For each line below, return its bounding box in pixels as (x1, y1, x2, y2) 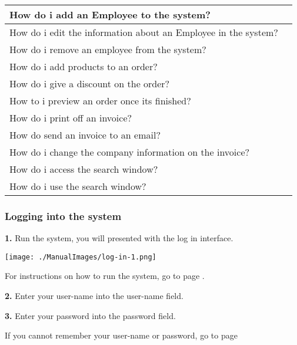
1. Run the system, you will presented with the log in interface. (5, 232, 233, 244)
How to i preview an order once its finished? (9, 94, 191, 107)
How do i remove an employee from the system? (9, 42, 206, 56)
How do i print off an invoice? (9, 111, 132, 124)
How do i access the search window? (9, 162, 158, 176)
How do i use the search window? (9, 179, 146, 193)
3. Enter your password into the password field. (5, 309, 176, 321)
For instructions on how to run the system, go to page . (5, 270, 205, 282)
